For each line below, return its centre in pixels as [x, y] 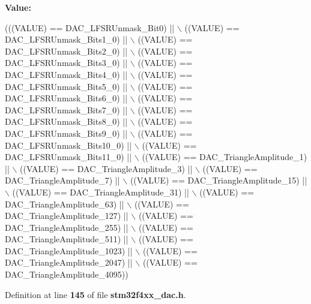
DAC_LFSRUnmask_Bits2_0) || [66, 51]
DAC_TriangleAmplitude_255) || [67, 227]
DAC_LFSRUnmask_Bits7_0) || [66, 109]
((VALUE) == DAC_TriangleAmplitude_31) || [101, 192]
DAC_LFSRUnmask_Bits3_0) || [66, 63]
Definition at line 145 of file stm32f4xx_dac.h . [95, 294]
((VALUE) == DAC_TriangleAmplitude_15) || [219, 180]
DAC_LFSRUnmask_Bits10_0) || [68, 145]
